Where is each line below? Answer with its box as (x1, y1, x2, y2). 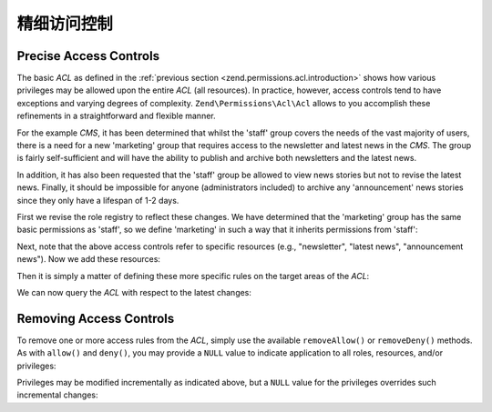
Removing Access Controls (16, 310, 175, 327)
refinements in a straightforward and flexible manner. (16, 110, 216, 122)
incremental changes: (16, 389, 98, 400)
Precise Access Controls (16, 48, 159, 64)
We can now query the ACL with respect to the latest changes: (16, 286, 252, 297)
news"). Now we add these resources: (16, 254, 161, 265)
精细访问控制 (16, 14, 114, 34)
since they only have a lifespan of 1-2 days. (16, 195, 179, 206)
